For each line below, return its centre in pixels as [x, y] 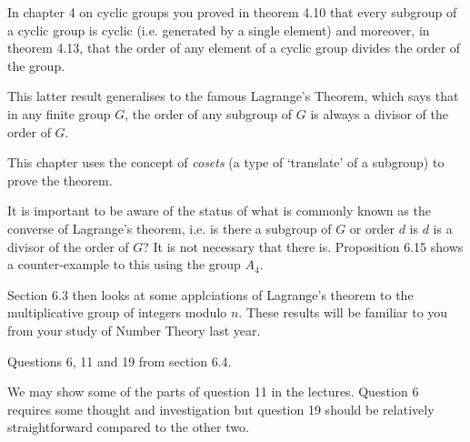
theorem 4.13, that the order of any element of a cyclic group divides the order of [234, 48]
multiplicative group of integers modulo [117, 312]
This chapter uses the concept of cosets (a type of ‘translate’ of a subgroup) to [226, 162]
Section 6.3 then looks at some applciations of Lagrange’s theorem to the [210, 294]
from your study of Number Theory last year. [134, 330]
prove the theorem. [60, 180]
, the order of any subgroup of [209, 113]
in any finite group [59, 113]
